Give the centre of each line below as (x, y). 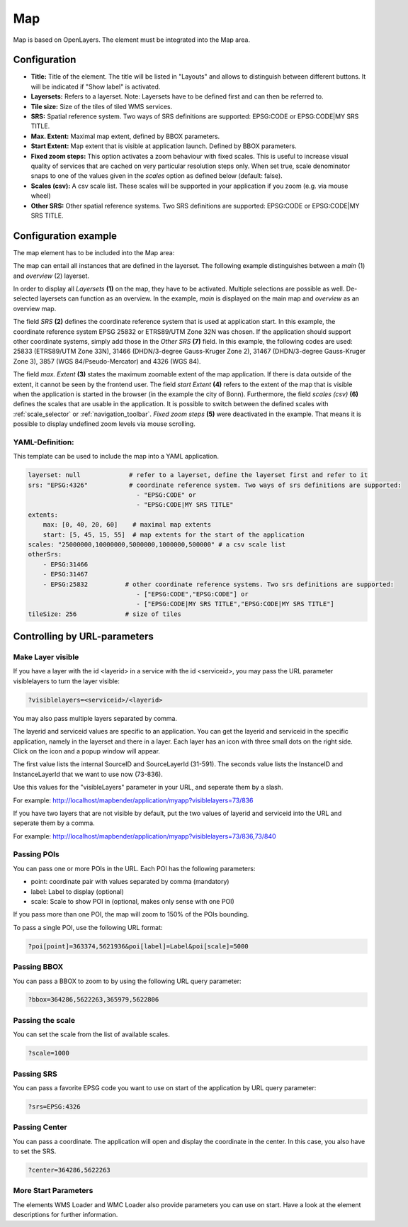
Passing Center (40, 1127)
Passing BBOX (38, 967)
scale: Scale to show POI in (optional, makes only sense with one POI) (133, 901)
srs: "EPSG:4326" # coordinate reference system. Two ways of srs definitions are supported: (215, 485)
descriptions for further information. (66, 1215)
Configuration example (65, 236)
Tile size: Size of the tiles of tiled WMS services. (102, 106)
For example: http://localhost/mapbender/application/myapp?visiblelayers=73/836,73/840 (144, 836)
